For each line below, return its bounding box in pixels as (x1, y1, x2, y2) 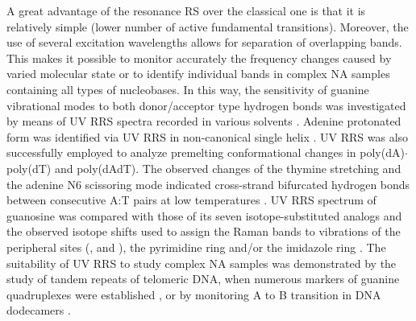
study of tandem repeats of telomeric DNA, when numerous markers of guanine (6, 270, 400, 287)
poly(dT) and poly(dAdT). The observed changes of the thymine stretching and (6, 159, 401, 176)
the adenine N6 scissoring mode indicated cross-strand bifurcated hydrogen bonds (6, 175, 410, 192)
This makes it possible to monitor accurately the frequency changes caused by (6, 49, 392, 66)
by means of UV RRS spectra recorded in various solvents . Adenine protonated (6, 113, 401, 130)
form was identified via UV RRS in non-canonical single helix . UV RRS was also (6, 128, 409, 145)
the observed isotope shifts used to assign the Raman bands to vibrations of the (6, 223, 401, 240)
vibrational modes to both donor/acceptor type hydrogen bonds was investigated (6, 97, 406, 113)
